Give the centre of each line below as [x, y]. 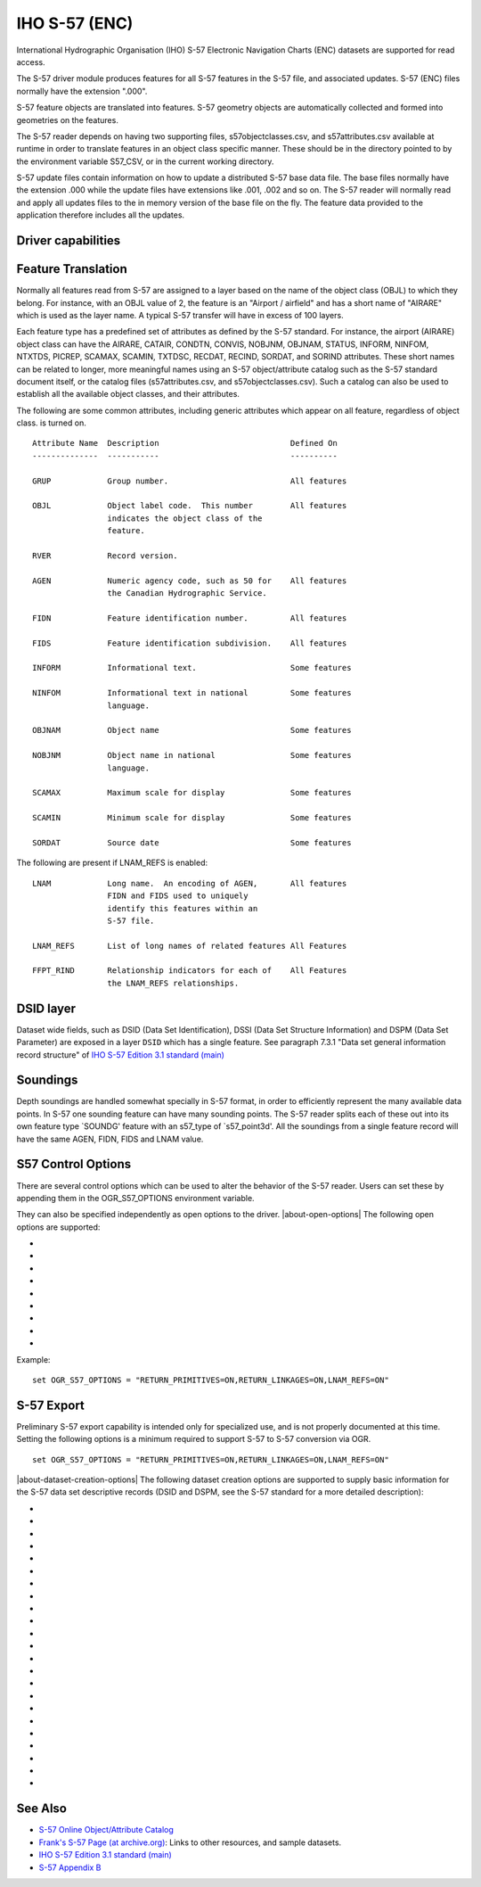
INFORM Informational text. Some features [192, 668]
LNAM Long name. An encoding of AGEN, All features [190, 883]
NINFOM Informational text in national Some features [192, 693]
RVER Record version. [105, 556]
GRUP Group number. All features [190, 481]
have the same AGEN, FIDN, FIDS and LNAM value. [110, 1139]
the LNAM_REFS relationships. [173, 983]
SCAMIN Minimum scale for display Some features [192, 818]
